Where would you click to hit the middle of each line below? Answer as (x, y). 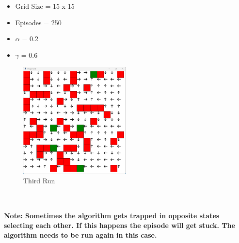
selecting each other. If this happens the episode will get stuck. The (119, 225)
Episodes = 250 (38, 22)
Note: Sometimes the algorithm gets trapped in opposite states (112, 216)
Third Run (39, 180)
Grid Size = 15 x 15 (45, 6)
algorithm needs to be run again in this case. (80, 235)
